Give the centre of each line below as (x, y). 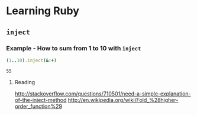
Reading (25, 82)
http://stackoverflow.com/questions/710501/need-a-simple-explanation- (103, 94)
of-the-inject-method (41, 100)
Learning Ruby (43, 11)
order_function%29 (38, 106)
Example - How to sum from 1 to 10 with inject (74, 48)
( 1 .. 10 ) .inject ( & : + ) (32, 60)
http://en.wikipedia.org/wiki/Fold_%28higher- (123, 100)
